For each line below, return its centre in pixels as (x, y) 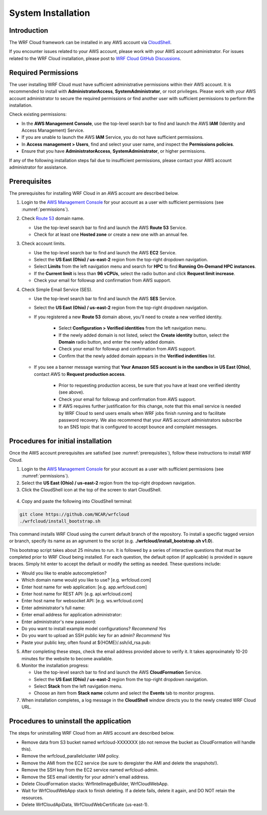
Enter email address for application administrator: (72, 615)
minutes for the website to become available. (67, 658)
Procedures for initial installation (61, 441)
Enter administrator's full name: (53, 608)
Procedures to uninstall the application (70, 721)
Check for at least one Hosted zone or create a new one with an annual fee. (111, 234)
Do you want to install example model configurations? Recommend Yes (94, 628)
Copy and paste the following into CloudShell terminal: (77, 501)
